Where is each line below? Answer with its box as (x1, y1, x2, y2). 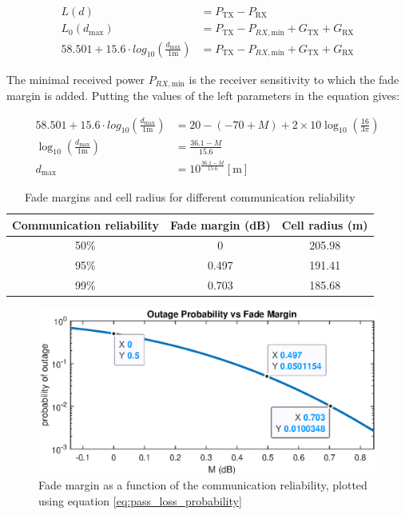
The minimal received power (6, 70, 145, 87)
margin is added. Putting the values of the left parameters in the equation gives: (6, 87, 400, 103)
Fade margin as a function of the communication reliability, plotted (38, 477, 367, 493)
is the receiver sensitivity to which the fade (189, 70, 399, 87)
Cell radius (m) (281, 216, 368, 233)
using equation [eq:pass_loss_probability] (38, 492, 242, 509)
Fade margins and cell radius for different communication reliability (25, 189, 355, 206)
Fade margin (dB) (169, 216, 271, 233)
